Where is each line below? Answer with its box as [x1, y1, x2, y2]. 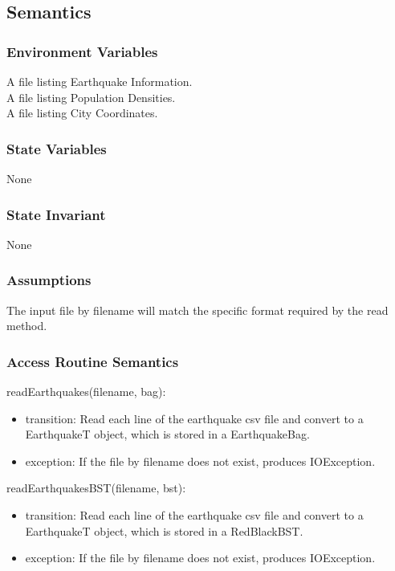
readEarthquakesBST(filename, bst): [6, 479, 186, 496]
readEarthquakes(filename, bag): [6, 383, 166, 400]
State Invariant [6, 204, 106, 224]
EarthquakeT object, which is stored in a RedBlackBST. [25, 522, 303, 539]
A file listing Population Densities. [6, 88, 176, 105]
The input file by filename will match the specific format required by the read [6, 301, 389, 318]
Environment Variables [6, 41, 158, 61]
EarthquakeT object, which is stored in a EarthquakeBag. [25, 426, 310, 443]
